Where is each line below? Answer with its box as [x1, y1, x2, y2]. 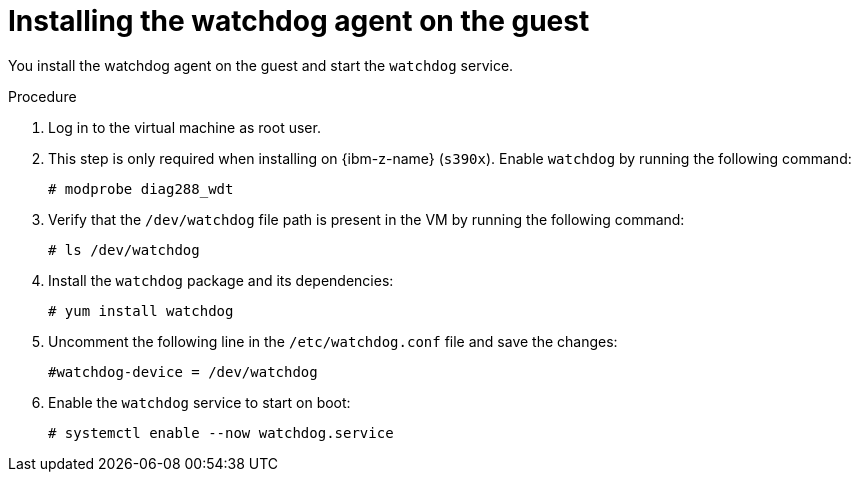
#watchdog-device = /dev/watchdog [48, 363, 318, 380]
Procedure [8, 87, 77, 105]
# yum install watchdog [48, 302, 234, 319]
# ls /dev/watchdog [48, 241, 200, 258]
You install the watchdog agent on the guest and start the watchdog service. [8, 56, 514, 74]
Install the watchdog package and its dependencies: [48, 271, 394, 289]
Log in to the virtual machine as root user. [48, 118, 321, 136]
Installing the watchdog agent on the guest [8, 4, 590, 38]
